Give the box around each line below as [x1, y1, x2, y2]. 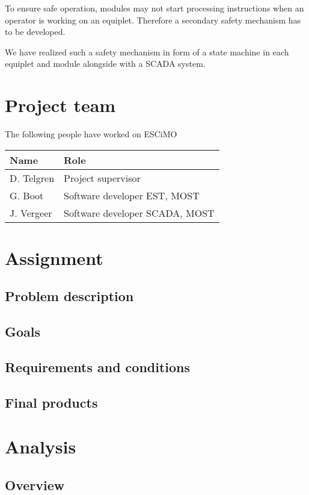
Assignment [5, 245, 103, 270]
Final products [5, 393, 98, 411]
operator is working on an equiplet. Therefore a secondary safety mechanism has [5, 13, 301, 26]
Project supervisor [64, 170, 141, 185]
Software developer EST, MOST [64, 188, 200, 202]
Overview [5, 475, 65, 494]
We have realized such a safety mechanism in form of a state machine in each [5, 45, 289, 58]
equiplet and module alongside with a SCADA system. [5, 57, 206, 70]
